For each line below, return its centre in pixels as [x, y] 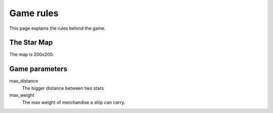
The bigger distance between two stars [63, 88]
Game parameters [38, 69]
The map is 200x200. [32, 54]
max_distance [24, 81]
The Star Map [31, 43]
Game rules [34, 13]
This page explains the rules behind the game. [58, 28]
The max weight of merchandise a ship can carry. [74, 102]
